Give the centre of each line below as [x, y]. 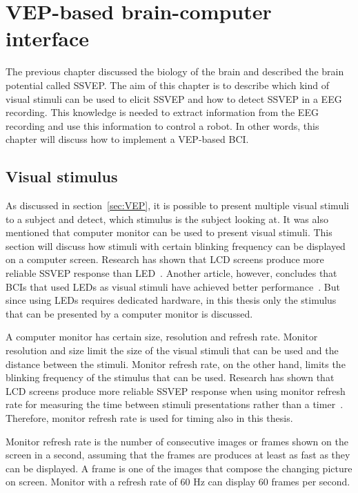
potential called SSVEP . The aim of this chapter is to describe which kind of [167, 85]
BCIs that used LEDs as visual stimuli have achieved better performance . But [173, 286]
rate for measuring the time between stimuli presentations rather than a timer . [175, 404]
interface [48, 38]
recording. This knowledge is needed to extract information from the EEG [162, 112]
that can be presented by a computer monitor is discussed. [129, 313]
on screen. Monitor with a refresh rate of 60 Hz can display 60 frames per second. [178, 482]
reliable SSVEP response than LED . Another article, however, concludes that [171, 273]
